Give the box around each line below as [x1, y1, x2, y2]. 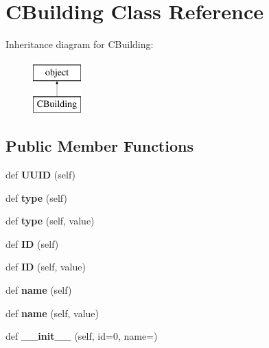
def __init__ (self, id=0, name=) [5, 329, 158, 343]
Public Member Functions [5, 135, 194, 156]
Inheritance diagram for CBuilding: [5, 37, 154, 51]
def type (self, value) [5, 213, 95, 228]
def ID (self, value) [5, 259, 86, 274]
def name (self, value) [5, 305, 100, 320]
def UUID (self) [5, 167, 76, 182]
